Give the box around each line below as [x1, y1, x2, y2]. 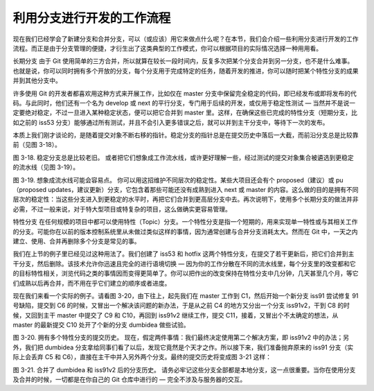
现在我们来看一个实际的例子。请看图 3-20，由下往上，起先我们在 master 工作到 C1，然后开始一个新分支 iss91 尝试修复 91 [12, 291, 359, 299]
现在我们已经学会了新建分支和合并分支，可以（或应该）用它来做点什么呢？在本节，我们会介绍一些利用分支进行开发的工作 [12, 35, 359, 43]
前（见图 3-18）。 [12, 141, 62, 149]
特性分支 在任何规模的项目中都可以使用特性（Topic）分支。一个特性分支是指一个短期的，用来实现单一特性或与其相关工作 [12, 218, 358, 226]
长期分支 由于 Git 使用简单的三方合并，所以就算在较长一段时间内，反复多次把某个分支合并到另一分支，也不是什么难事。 [12, 57, 354, 65]
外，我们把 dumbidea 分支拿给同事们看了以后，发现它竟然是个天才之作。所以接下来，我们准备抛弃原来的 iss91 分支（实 [12, 343, 354, 351]
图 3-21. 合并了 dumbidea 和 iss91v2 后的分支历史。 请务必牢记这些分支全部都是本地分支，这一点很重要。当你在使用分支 [12, 365, 356, 374]
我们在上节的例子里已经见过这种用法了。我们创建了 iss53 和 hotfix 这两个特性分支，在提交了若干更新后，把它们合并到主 [12, 250, 355, 258]
